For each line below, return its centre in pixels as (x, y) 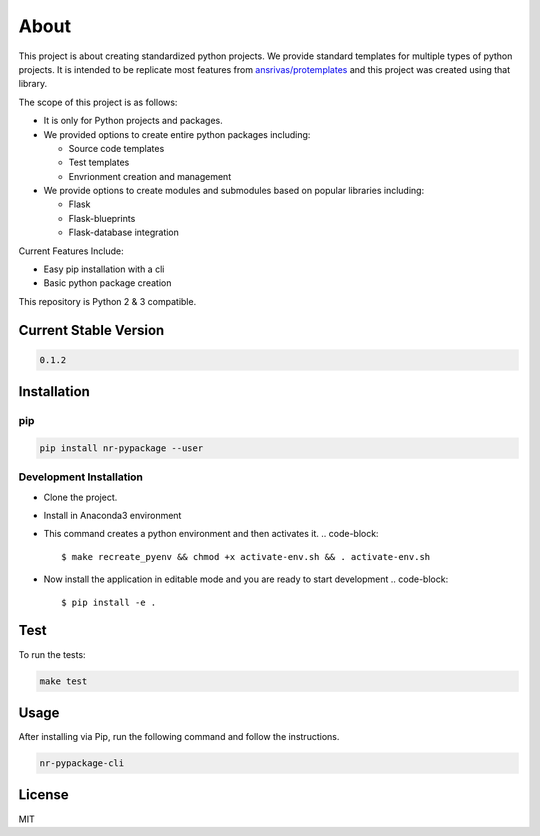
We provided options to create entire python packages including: (177, 134)
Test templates (99, 162)
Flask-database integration (124, 232)
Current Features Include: (71, 251)
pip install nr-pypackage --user (121, 448)
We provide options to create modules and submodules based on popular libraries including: (234, 191)
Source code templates (116, 148)
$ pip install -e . (109, 602)
